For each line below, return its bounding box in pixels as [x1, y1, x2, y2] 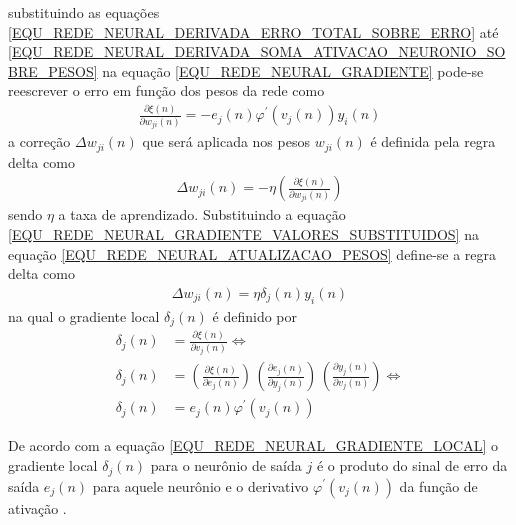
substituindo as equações [8, 2, 160, 22]
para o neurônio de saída [150, 455, 302, 476]
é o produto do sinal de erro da [316, 455, 508, 476]
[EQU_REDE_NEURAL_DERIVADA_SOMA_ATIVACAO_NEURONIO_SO [8, 41, 506, 62]
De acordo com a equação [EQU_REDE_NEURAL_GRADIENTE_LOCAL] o [8, 435, 498, 456]
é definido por [212, 305, 298, 326]
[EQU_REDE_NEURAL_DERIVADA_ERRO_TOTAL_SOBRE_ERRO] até [8, 21, 499, 42]
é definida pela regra [370, 131, 496, 152]
